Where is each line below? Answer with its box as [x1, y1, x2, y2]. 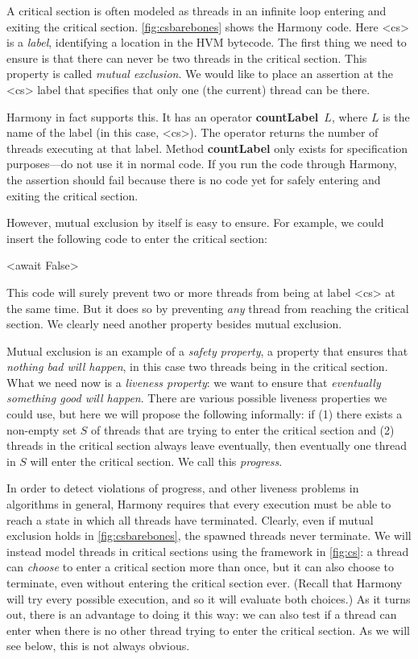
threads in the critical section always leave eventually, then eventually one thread [6, 437, 407, 454]
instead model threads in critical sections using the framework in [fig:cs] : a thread [6, 542, 409, 559]
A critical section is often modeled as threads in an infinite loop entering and [6, 2, 387, 19]
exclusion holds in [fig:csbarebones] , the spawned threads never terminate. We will [6, 527, 412, 544]
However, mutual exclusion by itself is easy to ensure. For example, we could [6, 214, 384, 231]
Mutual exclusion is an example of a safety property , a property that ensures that [6, 342, 408, 359]
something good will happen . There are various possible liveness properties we [6, 389, 387, 406]
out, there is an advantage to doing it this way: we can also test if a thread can [6, 606, 397, 623]
